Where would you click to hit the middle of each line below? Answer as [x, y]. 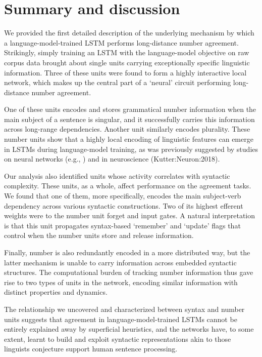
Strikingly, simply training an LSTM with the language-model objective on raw [127, 52]
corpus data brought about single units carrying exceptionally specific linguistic [127, 62]
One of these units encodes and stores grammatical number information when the [130, 109]
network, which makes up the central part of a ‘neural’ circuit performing [118, 82]
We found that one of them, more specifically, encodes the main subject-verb [123, 196]
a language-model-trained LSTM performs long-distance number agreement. [121, 42]
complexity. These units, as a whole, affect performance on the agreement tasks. [128, 186]
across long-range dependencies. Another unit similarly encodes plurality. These [127, 129]
